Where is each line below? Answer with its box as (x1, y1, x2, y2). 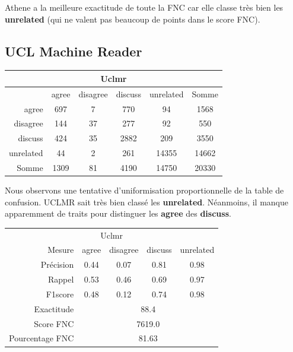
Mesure (47, 243, 74, 256)
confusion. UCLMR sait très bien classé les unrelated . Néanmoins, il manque (5, 195, 288, 208)
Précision (40, 258, 74, 271)
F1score (46, 287, 74, 300)
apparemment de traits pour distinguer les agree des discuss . (5, 207, 231, 220)
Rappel (47, 273, 74, 286)
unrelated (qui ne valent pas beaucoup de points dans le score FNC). (5, 12, 260, 25)
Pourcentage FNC (9, 332, 74, 344)
